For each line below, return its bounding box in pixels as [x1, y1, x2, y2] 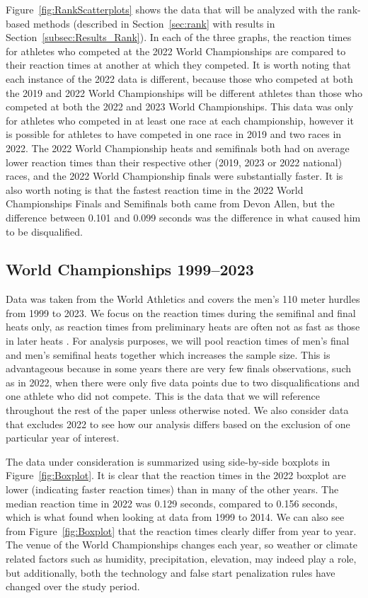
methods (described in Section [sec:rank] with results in [33, 16, 275, 30]
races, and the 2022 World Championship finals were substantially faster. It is [6, 168, 343, 183]
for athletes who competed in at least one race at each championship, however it [6, 113, 354, 127]
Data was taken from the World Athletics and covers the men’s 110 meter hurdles [6, 292, 360, 306]
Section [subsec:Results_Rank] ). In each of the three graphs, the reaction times [6, 30, 352, 45]
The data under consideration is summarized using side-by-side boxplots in [6, 454, 330, 468]
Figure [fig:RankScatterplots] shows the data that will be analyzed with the [6, 2, 335, 16]
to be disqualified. [6, 224, 83, 238]
